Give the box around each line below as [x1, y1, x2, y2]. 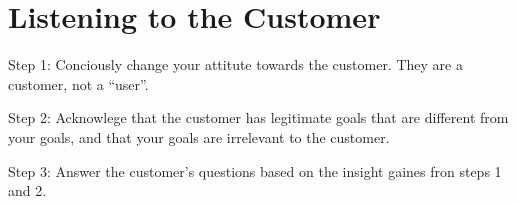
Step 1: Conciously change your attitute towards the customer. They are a [8, 54, 463, 75]
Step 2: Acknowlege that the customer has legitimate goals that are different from [8, 107, 509, 128]
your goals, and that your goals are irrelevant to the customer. [8, 126, 390, 147]
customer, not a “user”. [8, 73, 149, 94]
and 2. [8, 180, 47, 201]
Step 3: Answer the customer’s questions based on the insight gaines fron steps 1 [8, 160, 502, 181]
